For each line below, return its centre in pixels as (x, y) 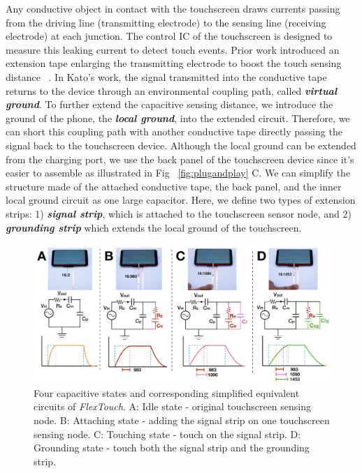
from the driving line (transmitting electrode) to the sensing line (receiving (166, 22)
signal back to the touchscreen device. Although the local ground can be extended (181, 145)
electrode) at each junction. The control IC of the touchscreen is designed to (169, 36)
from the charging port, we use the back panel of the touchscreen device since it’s (180, 159)
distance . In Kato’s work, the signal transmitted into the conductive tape (166, 76)
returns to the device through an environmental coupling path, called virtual (172, 90)
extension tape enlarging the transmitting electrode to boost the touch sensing (174, 63)
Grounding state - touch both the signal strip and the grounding (172, 448)
